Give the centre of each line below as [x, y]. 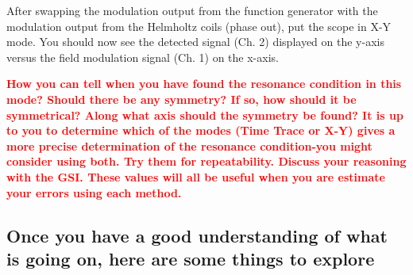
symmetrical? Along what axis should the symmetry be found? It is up [205, 115]
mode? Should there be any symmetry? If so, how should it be [181, 99]
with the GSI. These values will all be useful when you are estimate [196, 176]
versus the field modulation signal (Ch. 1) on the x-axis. [143, 57]
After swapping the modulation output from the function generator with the [192, 10]
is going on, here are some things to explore [191, 258]
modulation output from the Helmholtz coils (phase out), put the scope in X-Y [199, 26]
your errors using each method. [94, 192]
